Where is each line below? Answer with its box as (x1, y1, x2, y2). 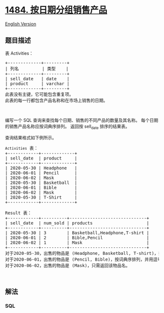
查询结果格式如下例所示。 (5, 134, 57, 140)
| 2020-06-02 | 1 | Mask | (5, 240, 150, 245)
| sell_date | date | (5, 76, 70, 81)
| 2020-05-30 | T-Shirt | (5, 194, 78, 200)
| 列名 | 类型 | (5, 66, 69, 71)
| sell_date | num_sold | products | (5, 220, 150, 225)
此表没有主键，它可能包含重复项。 (5, 91, 74, 97)
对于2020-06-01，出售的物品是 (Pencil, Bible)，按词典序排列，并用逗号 (5, 256, 162, 262)
